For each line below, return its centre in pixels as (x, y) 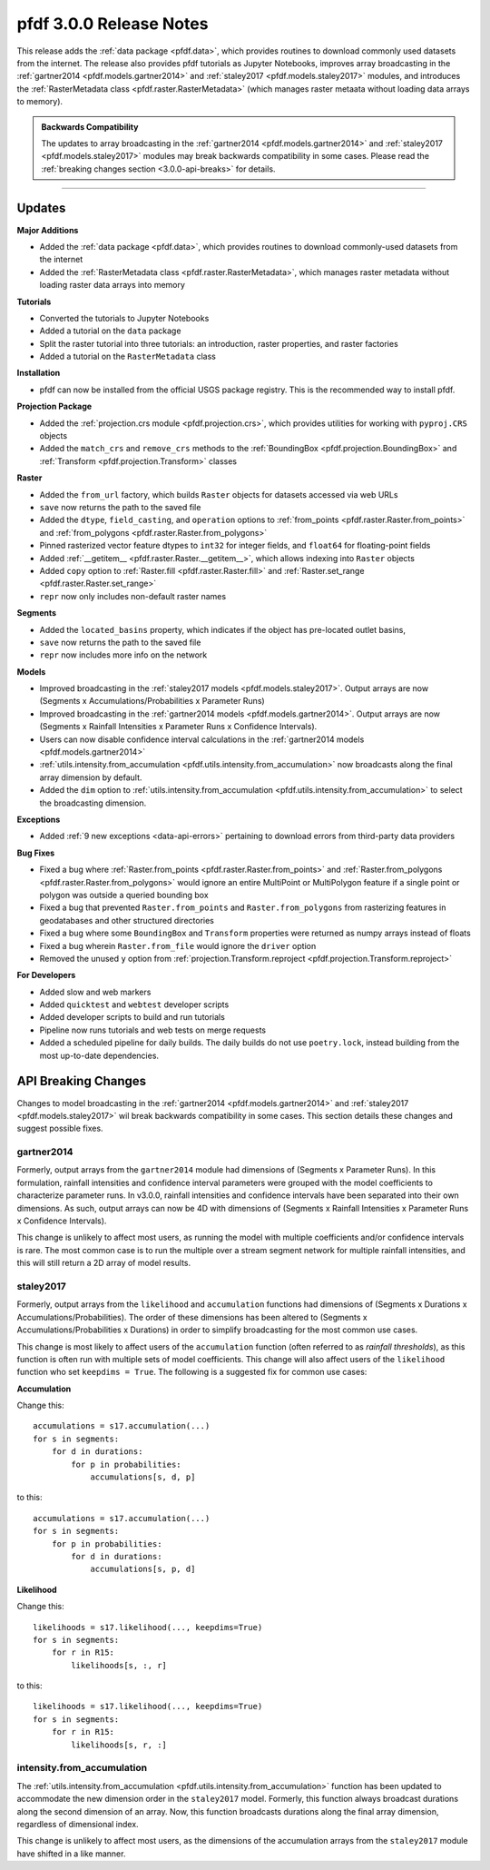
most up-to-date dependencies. (99, 1055)
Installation (39, 373)
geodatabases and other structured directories (127, 920)
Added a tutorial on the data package (110, 331)
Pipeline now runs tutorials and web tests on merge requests (153, 1030)
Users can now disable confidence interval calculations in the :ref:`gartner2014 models (202, 739)
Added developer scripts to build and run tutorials (132, 1017)
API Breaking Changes (82, 1081)
